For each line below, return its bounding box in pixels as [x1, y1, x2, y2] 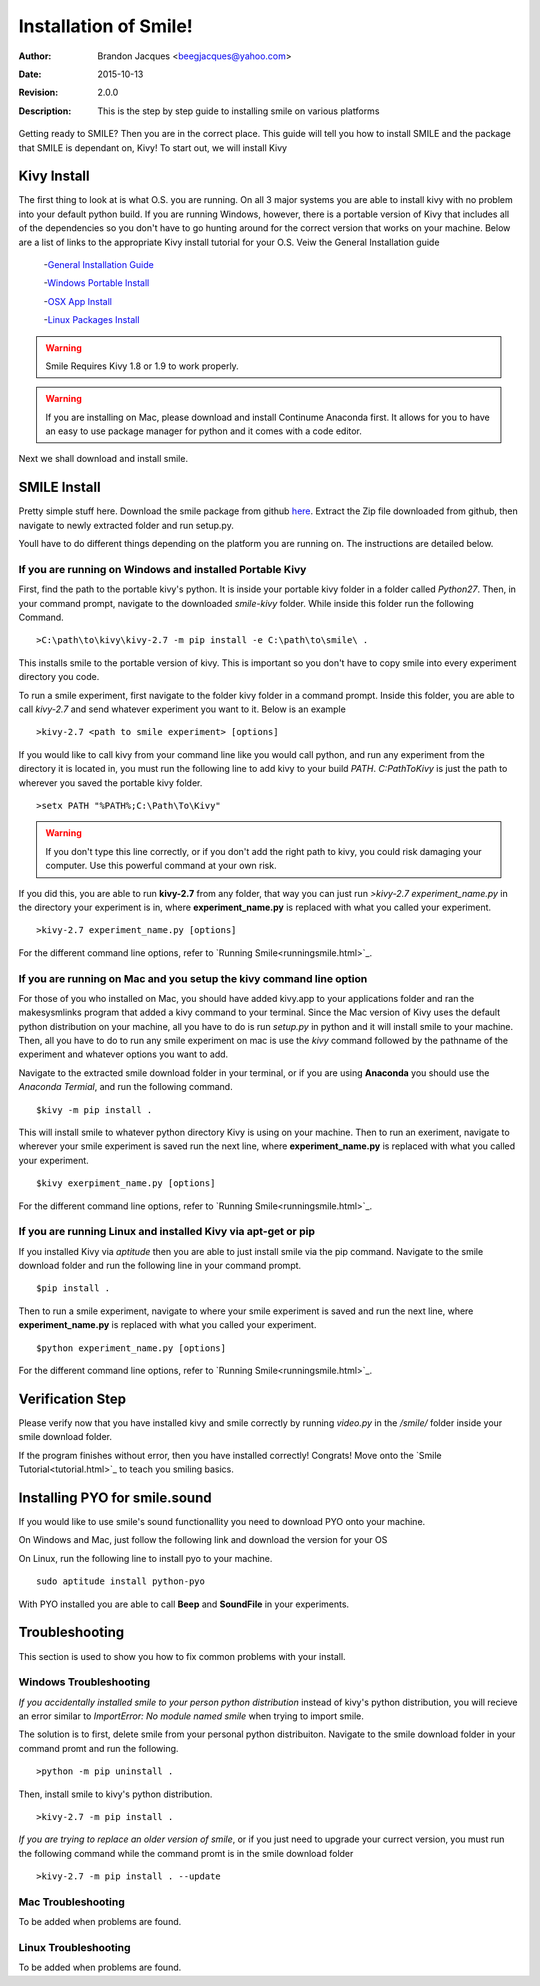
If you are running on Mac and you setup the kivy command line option [18, 971, 368, 985]
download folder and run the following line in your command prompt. [18, 1260, 302, 1272]
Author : [18, 50, 52, 62]
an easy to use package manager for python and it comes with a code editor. [45, 425, 362, 437]
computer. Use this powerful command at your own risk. [45, 860, 277, 872]
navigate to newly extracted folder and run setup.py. [18, 519, 234, 531]
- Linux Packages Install [43, 314, 140, 326]
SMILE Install [18, 479, 101, 496]
